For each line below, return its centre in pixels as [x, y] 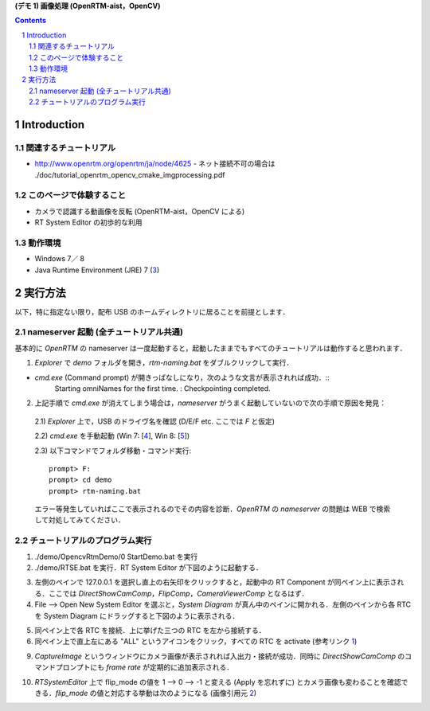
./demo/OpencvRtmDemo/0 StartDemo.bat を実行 [116, 557]
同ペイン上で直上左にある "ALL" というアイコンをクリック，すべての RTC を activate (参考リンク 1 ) [196, 642]
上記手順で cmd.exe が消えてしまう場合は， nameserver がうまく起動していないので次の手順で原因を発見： [210, 403]
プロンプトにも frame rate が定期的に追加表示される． [145, 667]
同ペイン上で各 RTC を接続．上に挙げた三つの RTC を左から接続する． [150, 630]
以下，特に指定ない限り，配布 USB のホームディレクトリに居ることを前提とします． [152, 311]
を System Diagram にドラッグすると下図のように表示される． [137, 615]
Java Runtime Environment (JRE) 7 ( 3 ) [97, 270]
